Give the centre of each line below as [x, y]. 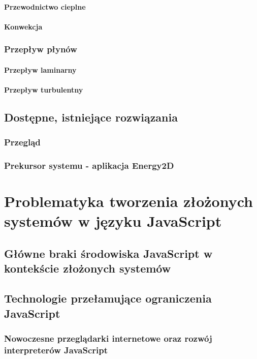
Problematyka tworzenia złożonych [129, 201]
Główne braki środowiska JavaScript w [108, 253]
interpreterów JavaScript [56, 350]
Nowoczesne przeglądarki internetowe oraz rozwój [108, 338]
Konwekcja [23, 26]
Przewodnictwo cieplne [45, 6]
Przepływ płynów [41, 49]
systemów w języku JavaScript [113, 221]
